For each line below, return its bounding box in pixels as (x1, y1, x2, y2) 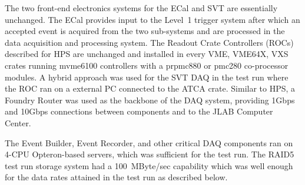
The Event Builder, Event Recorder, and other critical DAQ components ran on (5, 136, 293, 149)
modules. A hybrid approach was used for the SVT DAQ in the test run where (5, 70, 289, 83)
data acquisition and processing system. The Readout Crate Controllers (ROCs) (5, 36, 294, 48)
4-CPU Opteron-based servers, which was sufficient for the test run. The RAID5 (5, 148, 294, 160)
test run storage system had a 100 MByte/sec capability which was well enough (5, 159, 293, 171)
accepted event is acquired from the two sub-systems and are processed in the (5, 25, 285, 37)
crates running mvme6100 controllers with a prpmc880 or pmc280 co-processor (5, 59, 289, 71)
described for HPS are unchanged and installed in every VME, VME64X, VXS (5, 48, 289, 60)
